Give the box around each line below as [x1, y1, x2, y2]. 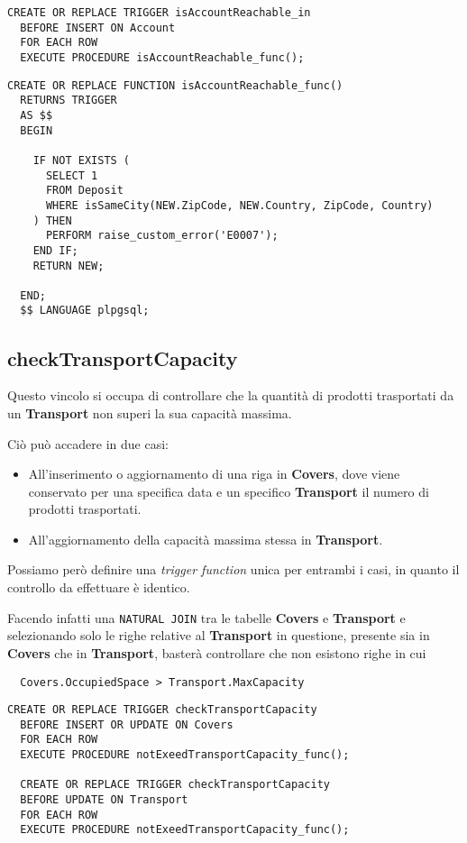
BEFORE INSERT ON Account [20, 21, 176, 34]
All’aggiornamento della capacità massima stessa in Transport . [28, 529, 383, 548]
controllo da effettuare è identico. [7, 578, 190, 597]
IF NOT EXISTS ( [32, 153, 131, 167]
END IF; [32, 243, 78, 257]
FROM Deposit [45, 184, 124, 197]
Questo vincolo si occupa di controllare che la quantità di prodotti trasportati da [7, 386, 454, 405]
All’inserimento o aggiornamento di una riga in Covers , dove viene [28, 464, 400, 483]
